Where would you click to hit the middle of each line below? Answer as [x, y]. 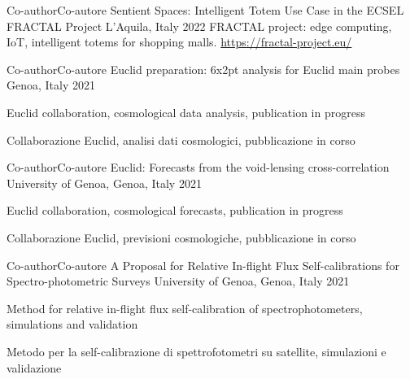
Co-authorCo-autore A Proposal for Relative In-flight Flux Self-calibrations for [203, 265]
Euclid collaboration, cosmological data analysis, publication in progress [186, 112]
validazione [34, 367]
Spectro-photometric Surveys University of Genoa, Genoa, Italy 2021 [178, 281]
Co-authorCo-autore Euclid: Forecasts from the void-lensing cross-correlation [198, 167]
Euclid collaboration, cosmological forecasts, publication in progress [175, 210]
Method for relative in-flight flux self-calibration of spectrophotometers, [185, 308]
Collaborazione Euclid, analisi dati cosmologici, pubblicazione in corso [181, 139]
